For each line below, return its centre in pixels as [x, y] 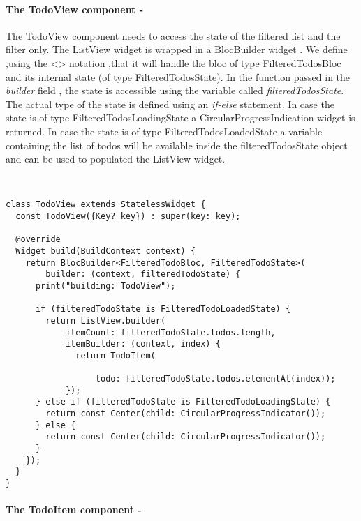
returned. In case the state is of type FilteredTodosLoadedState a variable [164, 131]
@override [38, 240]
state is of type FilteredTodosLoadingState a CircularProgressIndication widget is [180, 118]
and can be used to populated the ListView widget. [116, 159]
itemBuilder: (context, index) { [143, 344]
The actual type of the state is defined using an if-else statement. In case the [170, 104]
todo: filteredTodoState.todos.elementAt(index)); [215, 379]
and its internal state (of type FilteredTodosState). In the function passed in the [178, 76]
